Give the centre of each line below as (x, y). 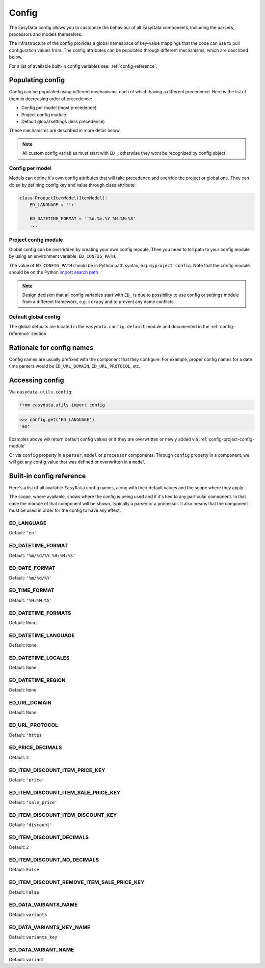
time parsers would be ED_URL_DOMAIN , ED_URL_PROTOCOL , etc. (75, 366)
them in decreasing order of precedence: (51, 99)
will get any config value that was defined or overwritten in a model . (78, 462)
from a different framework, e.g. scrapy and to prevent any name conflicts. (99, 302)
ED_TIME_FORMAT (32, 590)
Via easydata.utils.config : (41, 392)
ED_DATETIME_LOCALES (39, 658)
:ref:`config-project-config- (227, 439)
